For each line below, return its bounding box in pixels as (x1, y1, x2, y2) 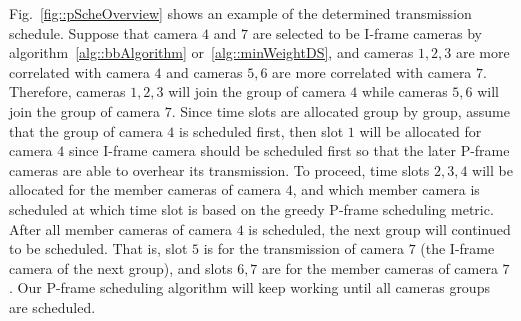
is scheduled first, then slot (179, 120, 344, 141)
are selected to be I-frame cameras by (252, 22, 482, 43)
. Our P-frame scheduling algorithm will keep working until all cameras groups (9, 277, 490, 298)
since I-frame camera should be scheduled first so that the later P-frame (68, 140, 510, 161)
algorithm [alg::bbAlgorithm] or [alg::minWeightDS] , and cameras (9, 42, 414, 63)
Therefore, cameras (9, 81, 126, 102)
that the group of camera (9, 120, 163, 141)
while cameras (362, 81, 448, 102)
